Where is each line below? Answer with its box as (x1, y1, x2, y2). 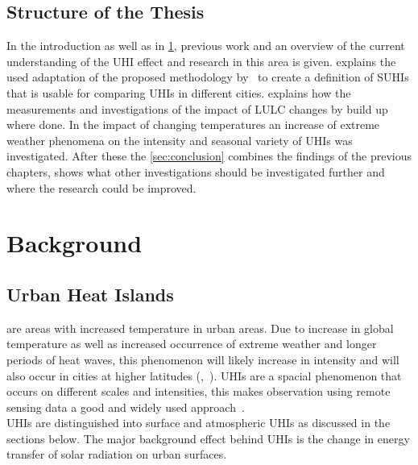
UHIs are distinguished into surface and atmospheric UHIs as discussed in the (6, 414, 391, 431)
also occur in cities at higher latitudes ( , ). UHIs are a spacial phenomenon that (6, 367, 402, 384)
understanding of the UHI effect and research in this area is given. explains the (6, 52, 396, 69)
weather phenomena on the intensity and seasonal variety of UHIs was (6, 131, 353, 148)
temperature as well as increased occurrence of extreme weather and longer (6, 335, 377, 352)
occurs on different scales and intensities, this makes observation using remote (6, 383, 391, 400)
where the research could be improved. (6, 179, 197, 196)
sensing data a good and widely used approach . (6, 398, 245, 415)
